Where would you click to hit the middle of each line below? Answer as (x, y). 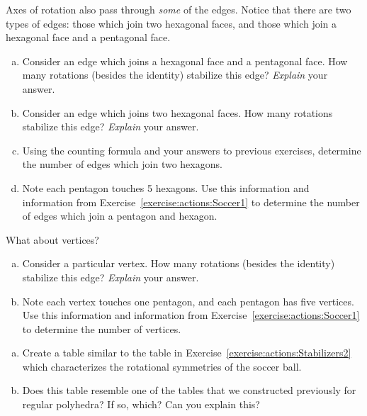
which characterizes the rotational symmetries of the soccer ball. (162, 366)
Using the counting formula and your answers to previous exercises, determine (192, 150)
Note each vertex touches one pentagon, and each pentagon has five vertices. (188, 301)
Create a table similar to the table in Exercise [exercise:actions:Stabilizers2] (187, 353)
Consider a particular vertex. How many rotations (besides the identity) (179, 263)
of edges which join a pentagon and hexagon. (120, 216)
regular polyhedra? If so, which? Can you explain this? (141, 404)
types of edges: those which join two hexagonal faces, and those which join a (171, 23)
